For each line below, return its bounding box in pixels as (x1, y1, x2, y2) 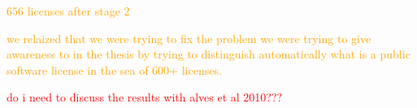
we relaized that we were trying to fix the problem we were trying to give (7, 29, 371, 46)
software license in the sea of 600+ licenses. (7, 61, 222, 78)
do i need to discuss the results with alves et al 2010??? (7, 89, 283, 106)
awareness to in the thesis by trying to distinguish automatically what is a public (7, 45, 410, 63)
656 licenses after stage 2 (7, 2, 130, 19)
